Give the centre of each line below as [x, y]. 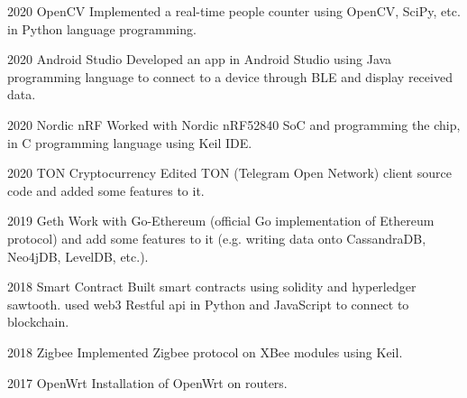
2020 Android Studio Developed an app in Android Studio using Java [200, 59]
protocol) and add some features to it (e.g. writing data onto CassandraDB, [217, 238]
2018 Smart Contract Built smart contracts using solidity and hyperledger [212, 287]
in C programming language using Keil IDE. [130, 142]
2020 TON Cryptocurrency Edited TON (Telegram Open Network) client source [229, 173]
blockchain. [38, 322]
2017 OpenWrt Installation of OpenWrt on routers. [147, 382]
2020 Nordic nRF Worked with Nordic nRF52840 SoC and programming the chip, [234, 124]
